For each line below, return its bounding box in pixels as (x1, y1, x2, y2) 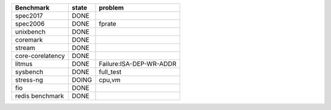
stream (15, 43, 36, 52)
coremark (15, 35, 43, 44)
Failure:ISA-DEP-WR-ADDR (99, 60, 177, 68)
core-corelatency (15, 52, 66, 60)
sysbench (15, 68, 44, 76)
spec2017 (15, 12, 43, 20)
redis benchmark (15, 92, 64, 100)
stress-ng (15, 76, 44, 84)
